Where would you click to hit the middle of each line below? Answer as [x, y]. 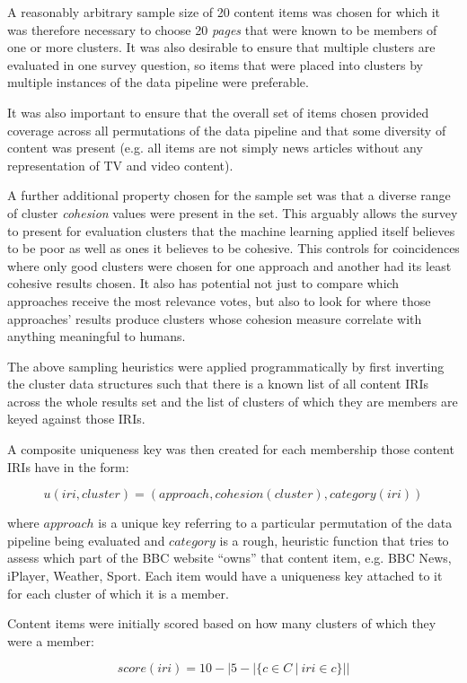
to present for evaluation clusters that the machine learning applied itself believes [231, 230]
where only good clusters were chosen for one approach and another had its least [229, 265]
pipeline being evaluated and [86, 540]
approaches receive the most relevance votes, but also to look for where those [219, 300]
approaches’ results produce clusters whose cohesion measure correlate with [215, 318]
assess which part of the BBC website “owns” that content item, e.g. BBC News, [229, 558]
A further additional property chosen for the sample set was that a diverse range [229, 195]
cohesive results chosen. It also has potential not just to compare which [203, 283]
